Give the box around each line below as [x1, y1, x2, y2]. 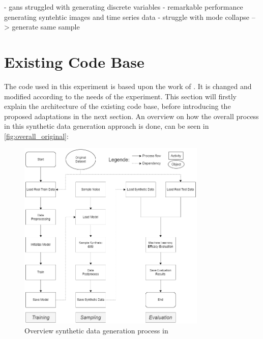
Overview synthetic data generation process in [24, 325, 168, 336]
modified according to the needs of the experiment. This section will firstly [4, 91, 237, 101]
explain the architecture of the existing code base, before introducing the [4, 101, 231, 111]
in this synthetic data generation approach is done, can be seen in [4, 121, 209, 131]
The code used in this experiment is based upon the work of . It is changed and [4, 80, 252, 91]
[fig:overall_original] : [4, 130, 69, 141]
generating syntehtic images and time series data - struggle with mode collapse [4, 11, 249, 22]
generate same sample [12, 21, 80, 32]
